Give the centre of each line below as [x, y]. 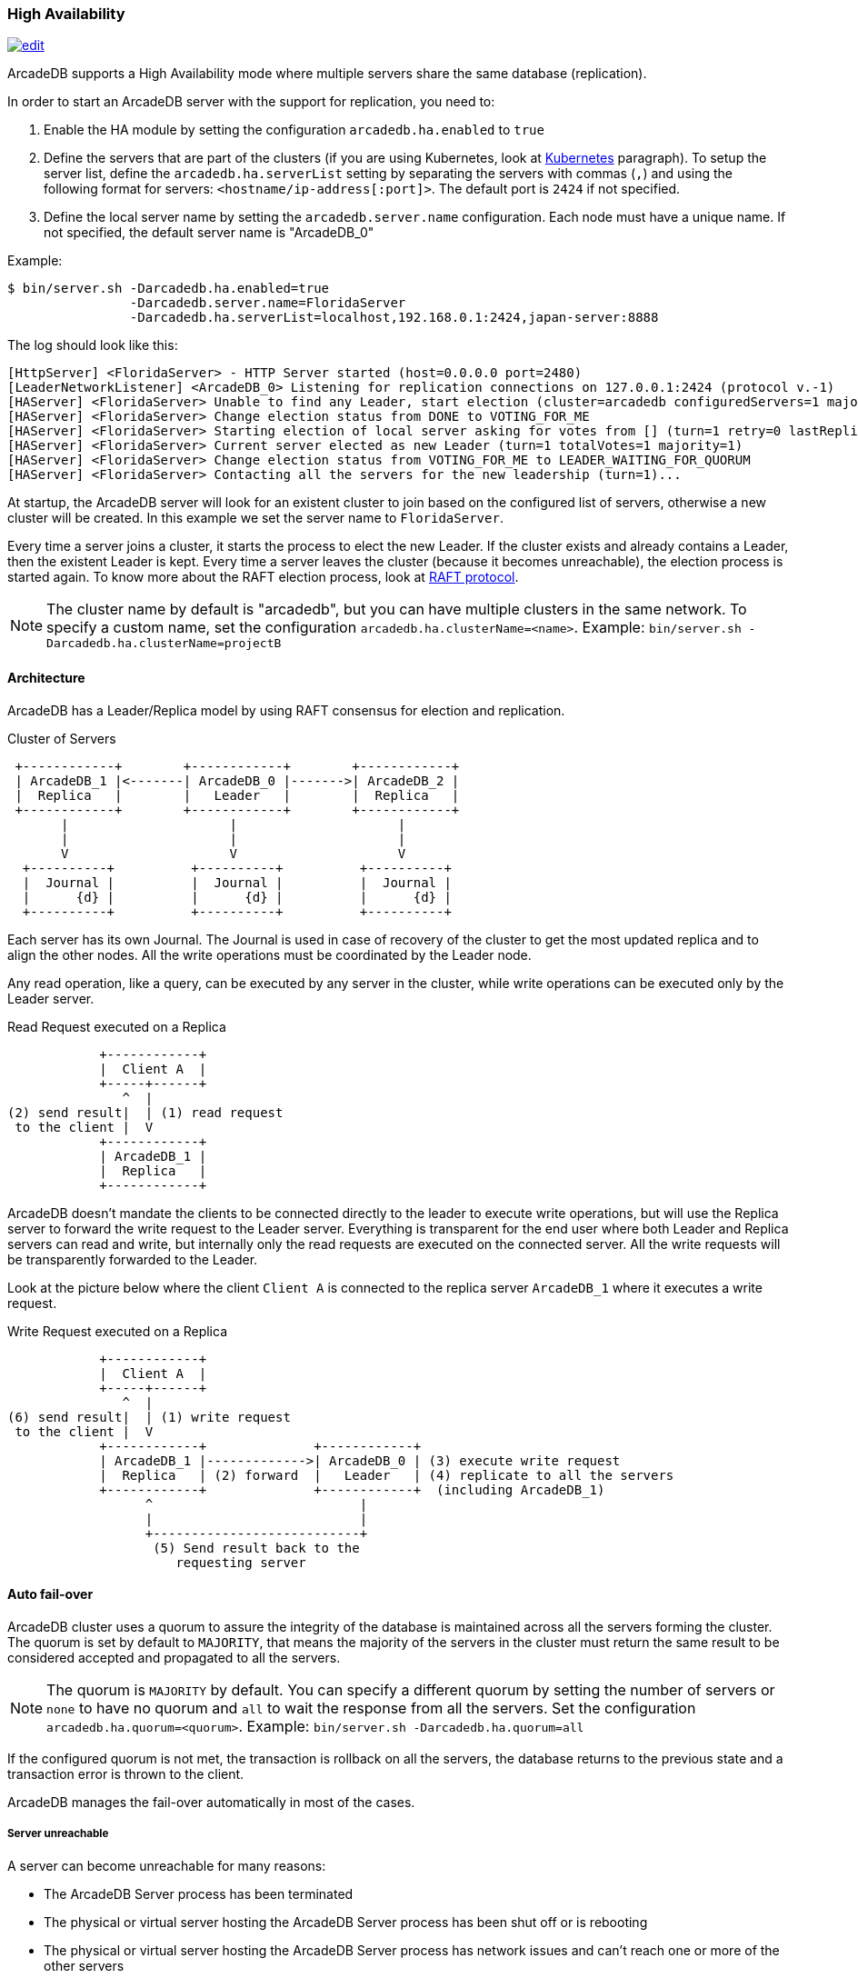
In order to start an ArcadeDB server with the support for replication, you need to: [251, 102]
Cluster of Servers [62, 738]
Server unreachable [58, 1834]
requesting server [241, 1562]
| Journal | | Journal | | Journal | [237, 882]
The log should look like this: [93, 345]
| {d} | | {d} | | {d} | [237, 897]
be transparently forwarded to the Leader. [133, 1259]
